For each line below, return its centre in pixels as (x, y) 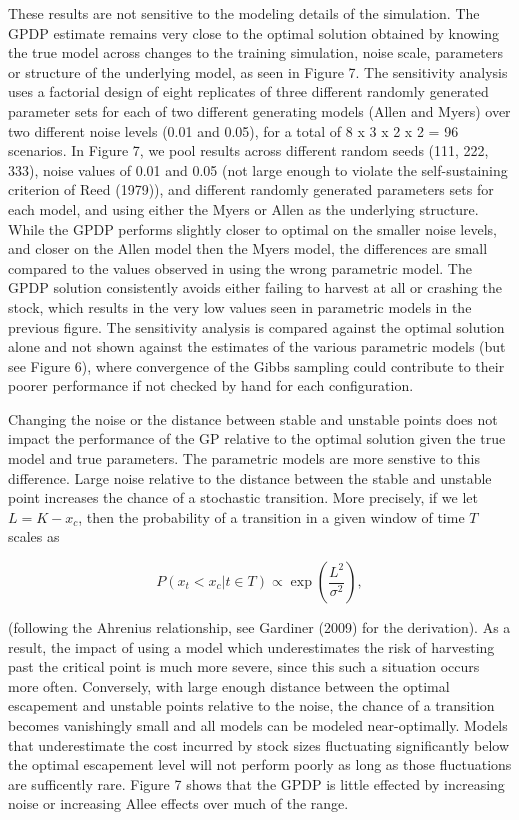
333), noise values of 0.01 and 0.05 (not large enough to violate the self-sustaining (258, 169)
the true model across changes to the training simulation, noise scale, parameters (255, 52)
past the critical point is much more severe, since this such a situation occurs (244, 666)
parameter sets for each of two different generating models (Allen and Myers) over (259, 110)
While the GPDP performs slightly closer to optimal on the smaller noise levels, (252, 228)
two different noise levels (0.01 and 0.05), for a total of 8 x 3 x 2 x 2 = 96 (233, 130)
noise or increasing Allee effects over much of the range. (178, 803)
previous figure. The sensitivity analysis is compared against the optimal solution (256, 326)
